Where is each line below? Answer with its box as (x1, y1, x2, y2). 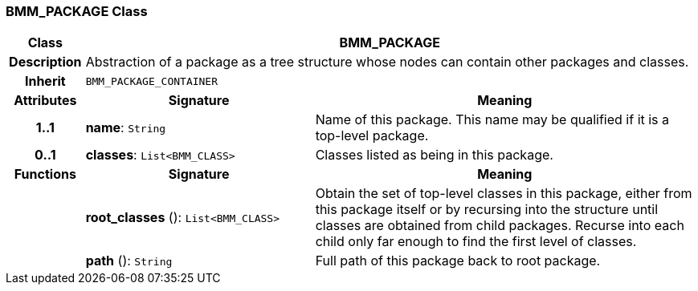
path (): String (85, 253, 173, 269)
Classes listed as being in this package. (315, 147, 553, 164)
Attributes (14, 92, 77, 109)
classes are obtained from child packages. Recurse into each (315, 217, 684, 234)
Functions (14, 166, 76, 183)
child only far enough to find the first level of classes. (315, 233, 637, 250)
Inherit (24, 73, 66, 90)
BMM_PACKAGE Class (6, 3, 148, 19)
